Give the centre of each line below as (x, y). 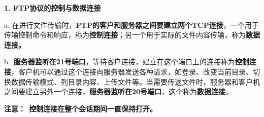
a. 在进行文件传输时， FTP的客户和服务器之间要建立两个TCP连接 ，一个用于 (131, 25)
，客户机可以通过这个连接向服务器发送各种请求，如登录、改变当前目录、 (132, 71)
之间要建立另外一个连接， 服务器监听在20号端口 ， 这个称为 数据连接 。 (119, 91)
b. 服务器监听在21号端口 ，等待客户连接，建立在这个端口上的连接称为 (120, 62)
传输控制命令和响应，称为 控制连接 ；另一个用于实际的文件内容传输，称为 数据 (132, 35)
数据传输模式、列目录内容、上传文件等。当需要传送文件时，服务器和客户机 (135, 81)
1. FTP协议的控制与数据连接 (53, 8)
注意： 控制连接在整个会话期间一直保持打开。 (80, 108)
